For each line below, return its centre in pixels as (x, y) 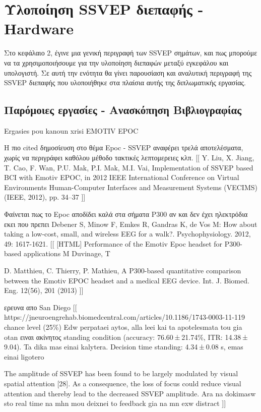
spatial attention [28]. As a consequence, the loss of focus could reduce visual (123, 383)
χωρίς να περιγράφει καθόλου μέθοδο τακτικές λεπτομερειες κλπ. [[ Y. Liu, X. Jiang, (129, 158)
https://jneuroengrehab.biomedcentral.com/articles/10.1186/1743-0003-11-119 (124, 317)
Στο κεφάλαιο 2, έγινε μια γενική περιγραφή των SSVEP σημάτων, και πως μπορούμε (131, 53)
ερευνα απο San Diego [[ (41, 307)
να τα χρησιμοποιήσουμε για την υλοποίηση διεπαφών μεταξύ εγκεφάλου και (116, 62)
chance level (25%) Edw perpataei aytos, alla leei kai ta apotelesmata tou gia (123, 327)
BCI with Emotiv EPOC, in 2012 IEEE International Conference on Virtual (122, 177)
